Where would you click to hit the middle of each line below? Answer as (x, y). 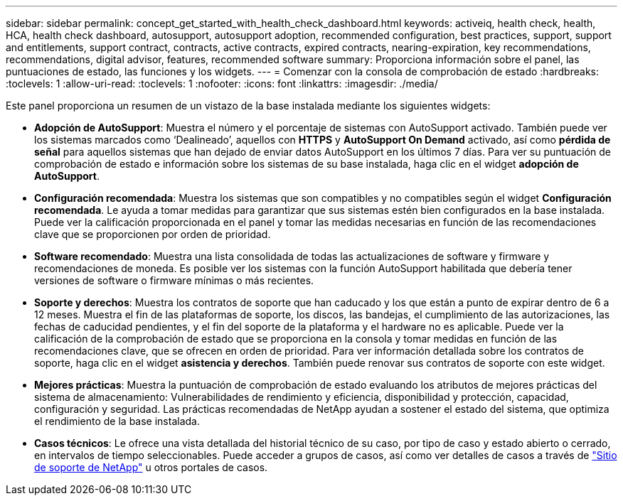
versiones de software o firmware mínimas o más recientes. (174, 280)
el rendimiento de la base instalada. (117, 421)
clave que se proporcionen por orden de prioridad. (153, 234)
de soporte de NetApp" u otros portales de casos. (151, 467)
